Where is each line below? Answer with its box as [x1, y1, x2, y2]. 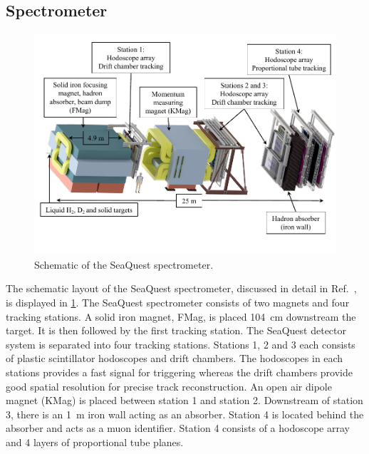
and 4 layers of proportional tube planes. [6, 434, 184, 449]
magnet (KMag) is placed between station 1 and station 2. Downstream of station [6, 393, 363, 408]
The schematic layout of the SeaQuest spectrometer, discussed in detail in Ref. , [6, 281, 357, 296]
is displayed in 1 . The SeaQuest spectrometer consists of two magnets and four [6, 295, 350, 310]
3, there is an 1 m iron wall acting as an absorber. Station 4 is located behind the [6, 406, 364, 421]
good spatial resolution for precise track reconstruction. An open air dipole [6, 378, 332, 393]
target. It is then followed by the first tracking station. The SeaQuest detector [6, 323, 347, 338]
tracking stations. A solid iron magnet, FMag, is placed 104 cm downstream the [6, 309, 356, 324]
